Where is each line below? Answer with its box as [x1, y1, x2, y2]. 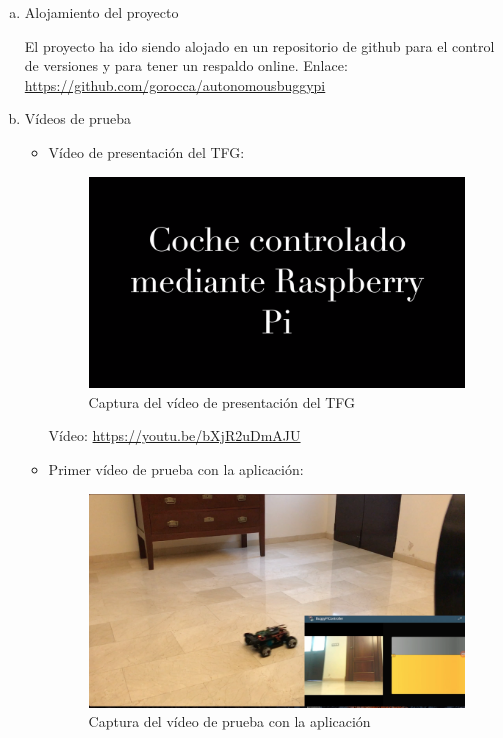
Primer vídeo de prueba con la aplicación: [48, 459, 304, 480]
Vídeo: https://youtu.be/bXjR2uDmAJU [48, 425, 301, 446]
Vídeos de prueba [24, 108, 132, 129]
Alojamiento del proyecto [24, 2, 179, 22]
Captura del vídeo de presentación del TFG [88, 391, 356, 412]
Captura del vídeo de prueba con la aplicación [88, 711, 371, 732]
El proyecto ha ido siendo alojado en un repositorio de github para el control [24, 35, 495, 56]
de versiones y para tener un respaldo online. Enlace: [24, 55, 348, 76]
